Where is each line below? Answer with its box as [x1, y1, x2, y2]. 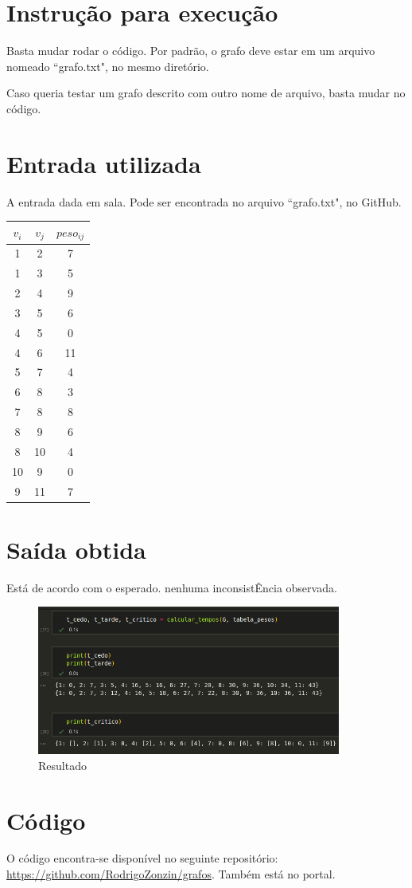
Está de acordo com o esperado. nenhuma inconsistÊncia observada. [6, 579, 337, 595]
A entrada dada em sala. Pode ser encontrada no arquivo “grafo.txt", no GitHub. [6, 193, 402, 210]
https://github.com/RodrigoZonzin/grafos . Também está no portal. [6, 866, 336, 882]
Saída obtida [6, 532, 146, 565]
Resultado [38, 756, 87, 773]
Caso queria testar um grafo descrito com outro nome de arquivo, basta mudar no [6, 84, 406, 101]
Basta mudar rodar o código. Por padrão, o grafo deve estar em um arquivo [6, 42, 375, 59]
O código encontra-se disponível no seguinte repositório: [6, 850, 278, 866]
